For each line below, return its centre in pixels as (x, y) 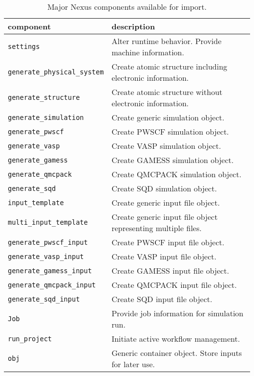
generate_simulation (46, 117)
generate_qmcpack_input (52, 285)
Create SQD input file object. (162, 299)
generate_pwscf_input (48, 242)
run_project (30, 339)
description (133, 26)
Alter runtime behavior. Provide (167, 41)
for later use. (133, 364)
